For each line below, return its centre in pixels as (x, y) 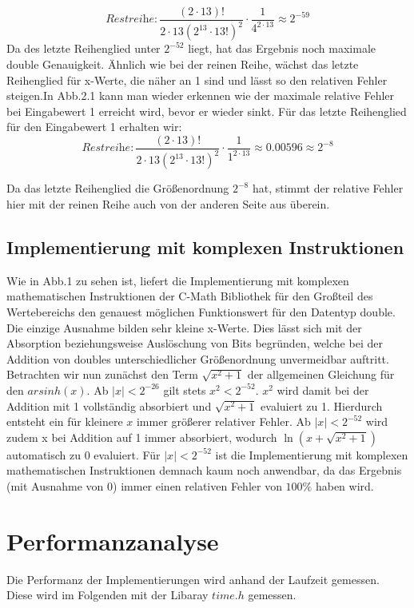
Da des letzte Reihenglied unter (84, 48)
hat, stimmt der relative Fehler (328, 188)
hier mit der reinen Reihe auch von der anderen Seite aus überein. (168, 203)
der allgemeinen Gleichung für (321, 374)
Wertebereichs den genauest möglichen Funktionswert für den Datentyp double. (201, 311)
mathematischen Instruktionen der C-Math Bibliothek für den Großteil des (190, 296)
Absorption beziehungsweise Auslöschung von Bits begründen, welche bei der (195, 343)
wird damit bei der (323, 389)
